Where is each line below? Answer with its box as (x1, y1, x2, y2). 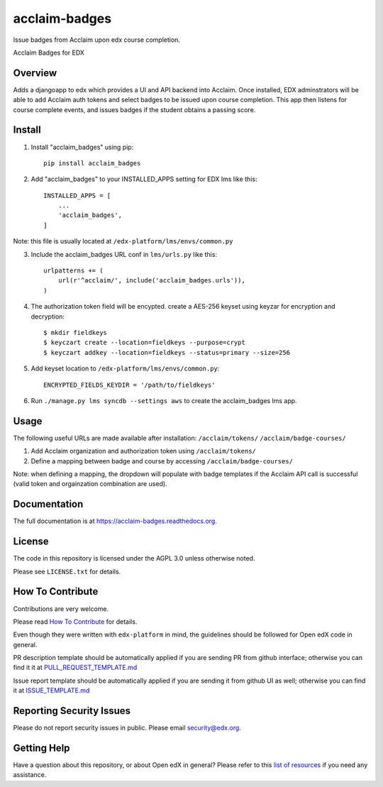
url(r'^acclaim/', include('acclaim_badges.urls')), (57, 277, 246, 285)
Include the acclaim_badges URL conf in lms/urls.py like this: (30, 250, 218, 258)
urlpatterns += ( (43, 267, 104, 275)
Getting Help (13, 742, 70, 754)
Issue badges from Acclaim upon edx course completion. (13, 35, 181, 44)
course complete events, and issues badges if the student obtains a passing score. (13, 105, 256, 114)
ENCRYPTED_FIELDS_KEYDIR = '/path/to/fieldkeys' (43, 380, 216, 389)
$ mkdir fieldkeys (43, 329, 108, 336)
